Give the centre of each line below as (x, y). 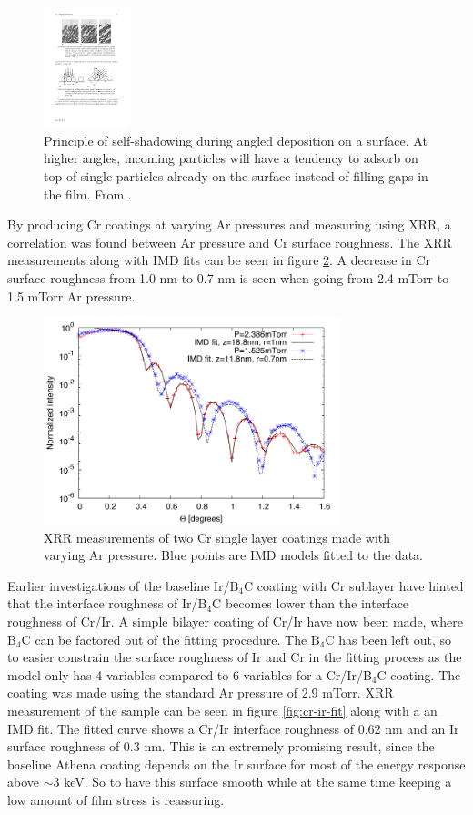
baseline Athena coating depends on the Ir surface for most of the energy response (236, 764)
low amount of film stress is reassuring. (116, 799)
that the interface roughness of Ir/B (107, 603)
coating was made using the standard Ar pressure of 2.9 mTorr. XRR (201, 693)
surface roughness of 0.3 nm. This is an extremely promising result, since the (221, 746)
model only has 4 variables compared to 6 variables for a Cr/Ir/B (190, 674)
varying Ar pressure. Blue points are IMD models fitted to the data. (234, 555)
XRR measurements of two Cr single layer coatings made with (217, 537)
